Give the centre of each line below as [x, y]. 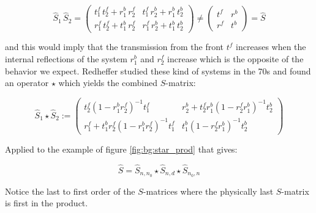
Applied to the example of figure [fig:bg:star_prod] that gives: [121, 149]
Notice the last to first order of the [70, 191]
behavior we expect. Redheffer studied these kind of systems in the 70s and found [158, 70]
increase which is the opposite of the [235, 59]
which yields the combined [108, 83]
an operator [27, 83]
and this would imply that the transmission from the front [115, 47]
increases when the [271, 47]
